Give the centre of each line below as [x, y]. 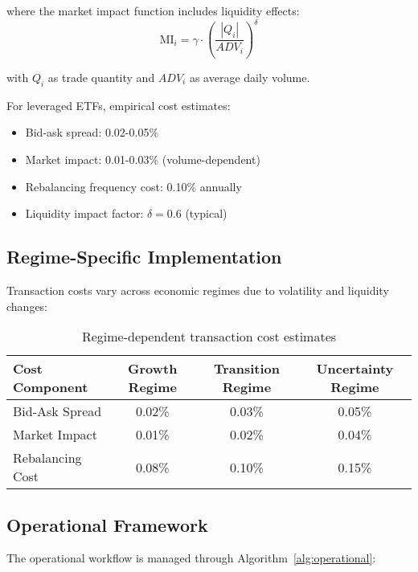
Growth [153, 369]
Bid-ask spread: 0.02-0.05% [92, 132]
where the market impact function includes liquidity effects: [153, 10]
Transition [246, 369]
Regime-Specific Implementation [144, 257]
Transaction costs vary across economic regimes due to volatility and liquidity [198, 290]
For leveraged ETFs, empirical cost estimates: [119, 105]
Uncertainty [355, 369]
